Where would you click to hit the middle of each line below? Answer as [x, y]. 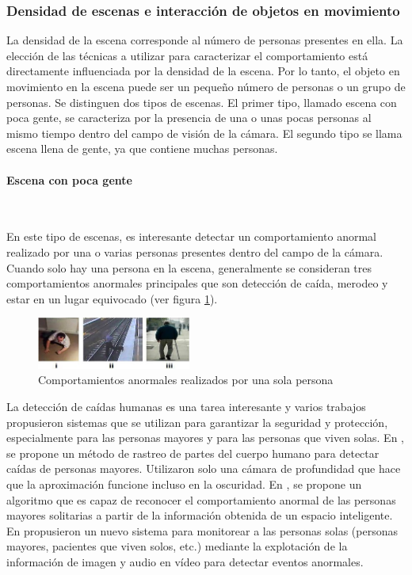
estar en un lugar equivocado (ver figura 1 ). [112, 298]
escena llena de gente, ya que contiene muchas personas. [142, 149]
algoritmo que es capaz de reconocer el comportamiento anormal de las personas [201, 499]
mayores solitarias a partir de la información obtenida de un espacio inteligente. [200, 515]
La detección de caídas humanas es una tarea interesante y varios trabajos [186, 407]
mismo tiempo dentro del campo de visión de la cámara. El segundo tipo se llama [204, 133]
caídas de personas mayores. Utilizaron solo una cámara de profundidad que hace [204, 468]
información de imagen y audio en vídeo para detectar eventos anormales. [185, 562]
